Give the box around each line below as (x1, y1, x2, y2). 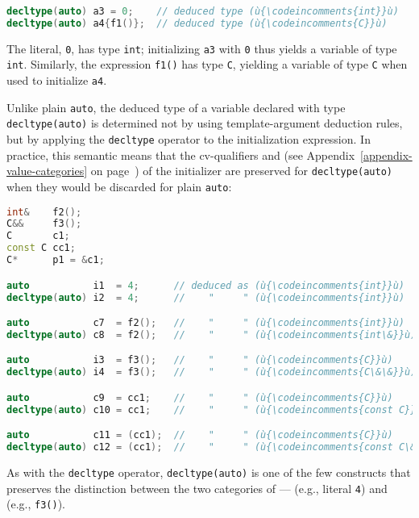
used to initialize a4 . (6, 72, 107, 89)
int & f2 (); (6, 206, 82, 218)
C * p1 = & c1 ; (6, 254, 105, 266)
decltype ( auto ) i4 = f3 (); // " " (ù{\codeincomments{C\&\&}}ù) (6, 366, 417, 378)
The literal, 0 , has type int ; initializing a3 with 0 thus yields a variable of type (6, 40, 397, 56)
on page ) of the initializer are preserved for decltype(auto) (90, 162, 392, 179)
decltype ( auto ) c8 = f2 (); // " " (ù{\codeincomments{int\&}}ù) (6, 328, 417, 340)
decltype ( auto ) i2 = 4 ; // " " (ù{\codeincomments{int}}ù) (6, 291, 405, 303)
